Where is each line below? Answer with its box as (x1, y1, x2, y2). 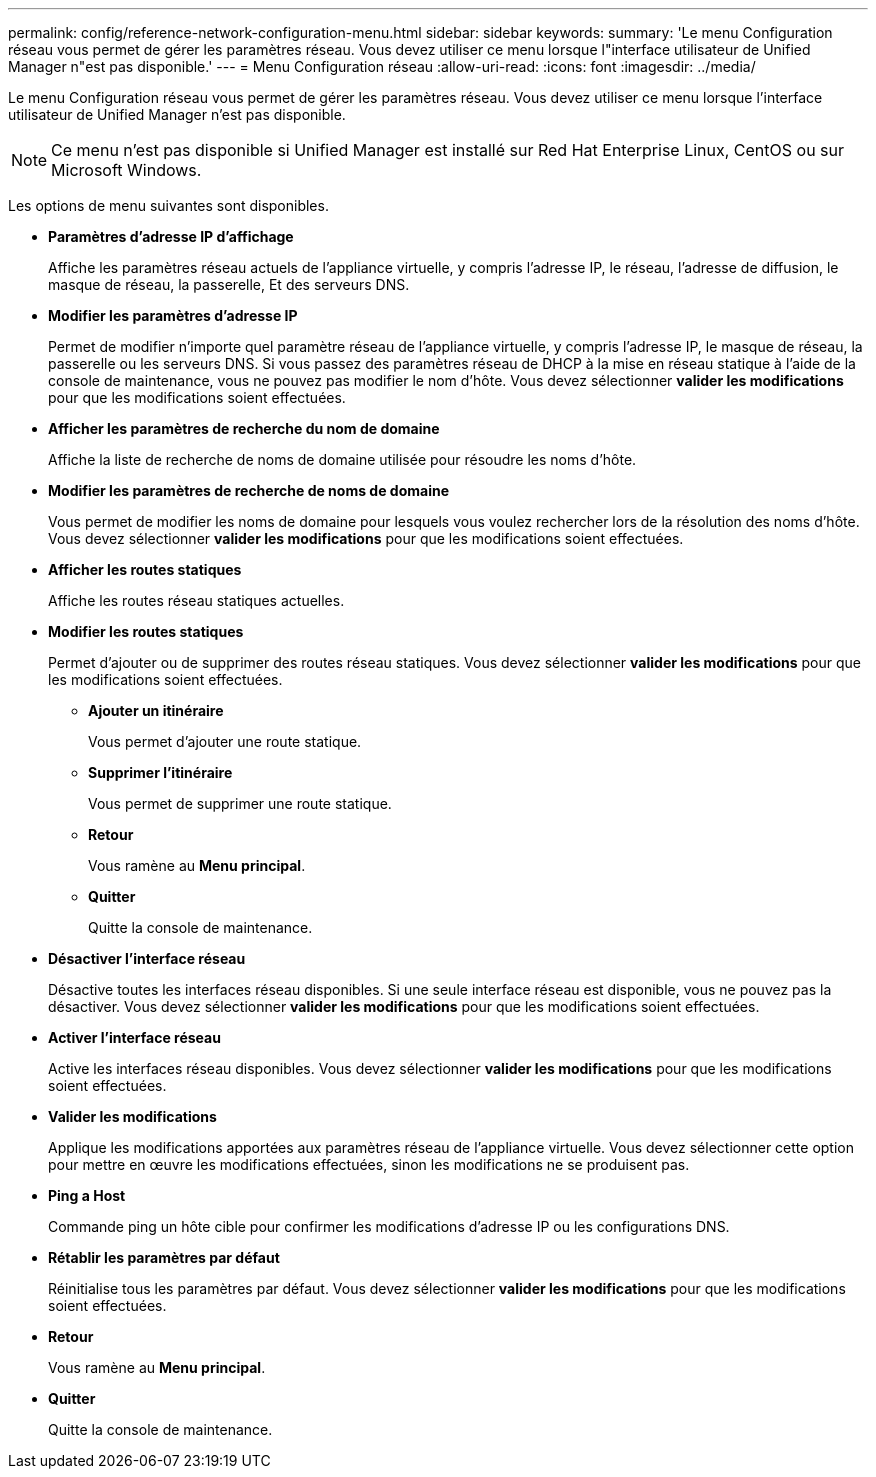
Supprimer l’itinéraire (88, 764, 233, 781)
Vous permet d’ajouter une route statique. (88, 733, 362, 750)
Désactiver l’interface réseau (48, 950, 246, 967)
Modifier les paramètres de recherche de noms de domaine (48, 482, 450, 499)
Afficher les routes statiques (48, 561, 242, 578)
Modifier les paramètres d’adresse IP (48, 307, 298, 324)
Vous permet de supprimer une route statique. (88, 795, 392, 812)
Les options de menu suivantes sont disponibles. (8, 197, 329, 214)
